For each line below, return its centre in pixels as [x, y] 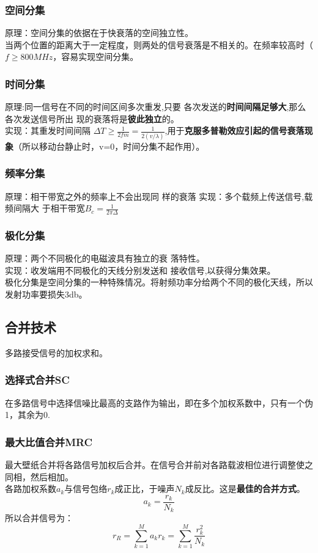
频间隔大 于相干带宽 [45, 208]
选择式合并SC [37, 380]
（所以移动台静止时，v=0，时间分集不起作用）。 [109, 146]
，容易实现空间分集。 [96, 57]
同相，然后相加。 [39, 476]
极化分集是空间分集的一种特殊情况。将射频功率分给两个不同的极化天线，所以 [159, 282]
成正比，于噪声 [145, 489]
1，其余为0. [28, 415]
